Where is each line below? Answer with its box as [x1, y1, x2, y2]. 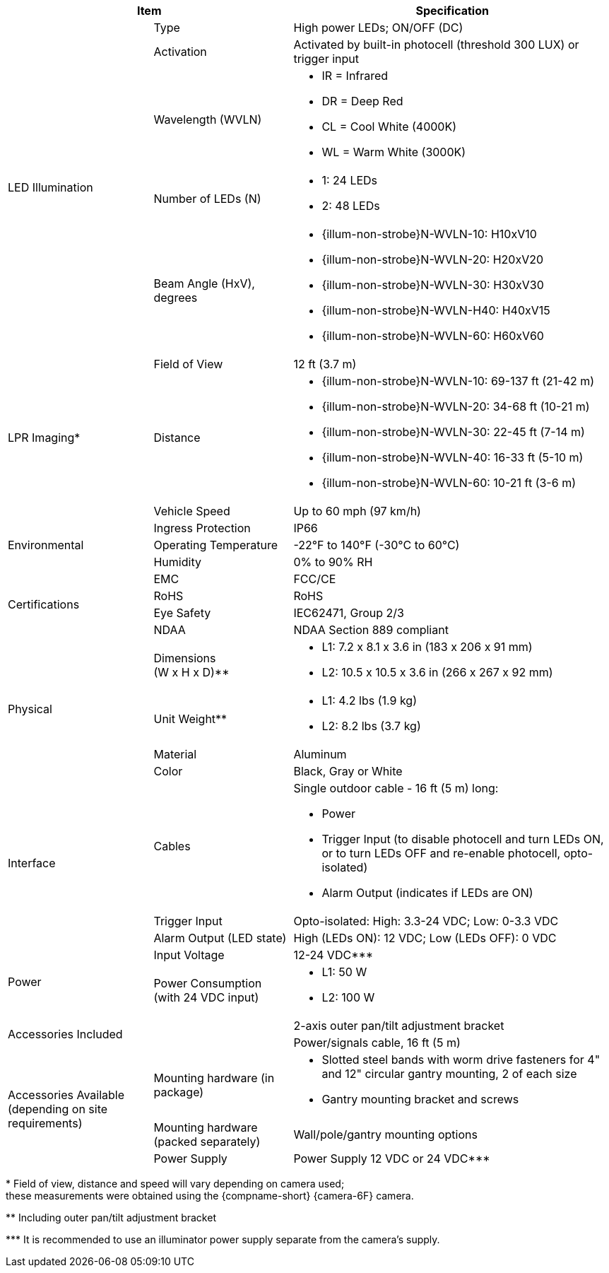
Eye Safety [153, 606, 211, 620]
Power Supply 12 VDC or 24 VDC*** [293, 1151, 490, 1166]
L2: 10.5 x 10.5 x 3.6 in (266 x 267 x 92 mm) [321, 665, 553, 679]
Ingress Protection [153, 521, 251, 535]
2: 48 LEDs [321, 199, 380, 213]
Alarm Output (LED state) [153, 931, 287, 945]
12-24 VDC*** [293, 948, 374, 962]
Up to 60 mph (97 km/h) [293, 504, 421, 518]
